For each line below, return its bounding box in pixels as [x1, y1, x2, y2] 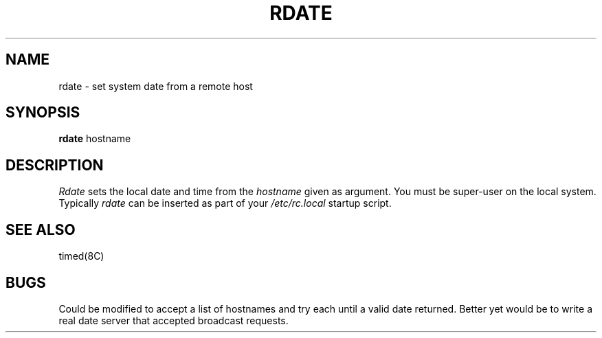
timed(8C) [58, 250, 104, 262]
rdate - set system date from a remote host [58, 80, 253, 92]
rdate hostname [58, 133, 131, 145]
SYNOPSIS [5, 104, 80, 122]
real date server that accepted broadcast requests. [58, 314, 289, 326]
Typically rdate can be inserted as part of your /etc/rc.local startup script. [58, 197, 392, 210]
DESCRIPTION [5, 156, 104, 174]
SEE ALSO [5, 221, 76, 238]
